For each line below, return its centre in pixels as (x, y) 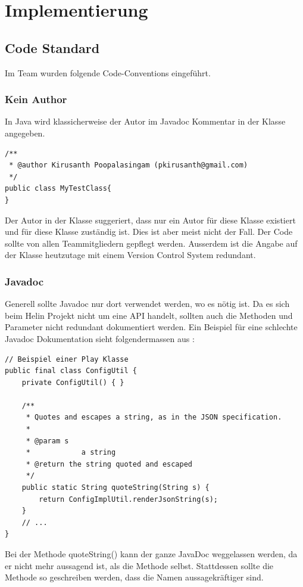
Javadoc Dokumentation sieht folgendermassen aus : (100, 338)
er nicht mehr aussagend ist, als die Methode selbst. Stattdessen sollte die (139, 565)
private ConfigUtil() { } (73, 382)
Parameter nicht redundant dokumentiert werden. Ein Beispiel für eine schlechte (151, 327)
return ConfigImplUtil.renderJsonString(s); (128, 499)
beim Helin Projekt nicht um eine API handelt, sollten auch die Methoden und (149, 315)
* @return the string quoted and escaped (109, 464)
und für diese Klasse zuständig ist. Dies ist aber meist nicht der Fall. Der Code (149, 232)
